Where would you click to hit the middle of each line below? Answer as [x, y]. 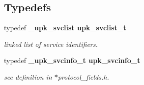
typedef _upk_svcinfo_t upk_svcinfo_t [72, 60]
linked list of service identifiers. [51, 44]
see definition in [28, 76]
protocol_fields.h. [83, 76]
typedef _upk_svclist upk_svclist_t [65, 28]
